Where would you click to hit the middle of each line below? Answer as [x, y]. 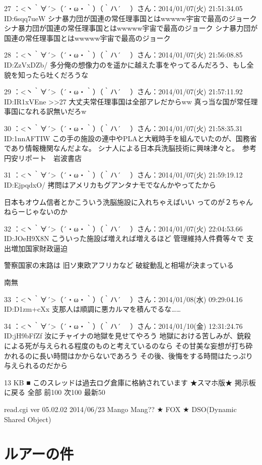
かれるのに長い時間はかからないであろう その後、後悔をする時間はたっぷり [128, 355]
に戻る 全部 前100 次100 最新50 [55, 392]
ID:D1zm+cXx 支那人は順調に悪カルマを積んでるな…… [92, 309]
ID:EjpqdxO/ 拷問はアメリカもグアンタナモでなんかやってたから [110, 184]
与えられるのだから [36, 365]
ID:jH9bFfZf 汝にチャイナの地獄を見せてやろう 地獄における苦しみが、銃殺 [128, 336]
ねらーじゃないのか [36, 212]
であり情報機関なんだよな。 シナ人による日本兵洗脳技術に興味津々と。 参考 [130, 148]
